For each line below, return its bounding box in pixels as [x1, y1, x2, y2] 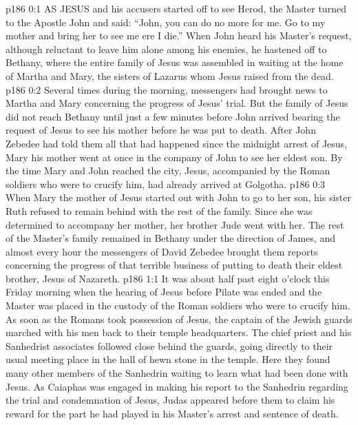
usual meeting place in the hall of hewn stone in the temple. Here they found [6, 352, 330, 366]
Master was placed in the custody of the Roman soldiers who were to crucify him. [6, 298, 350, 313]
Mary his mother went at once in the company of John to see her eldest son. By [6, 149, 343, 164]
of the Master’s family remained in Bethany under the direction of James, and [6, 231, 336, 245]
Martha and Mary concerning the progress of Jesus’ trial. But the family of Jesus [6, 96, 348, 110]
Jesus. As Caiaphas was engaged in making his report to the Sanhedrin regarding [6, 379, 348, 393]
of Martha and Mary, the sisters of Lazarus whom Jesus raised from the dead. [6, 68, 334, 83]
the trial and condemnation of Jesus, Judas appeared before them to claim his [6, 393, 335, 407]
